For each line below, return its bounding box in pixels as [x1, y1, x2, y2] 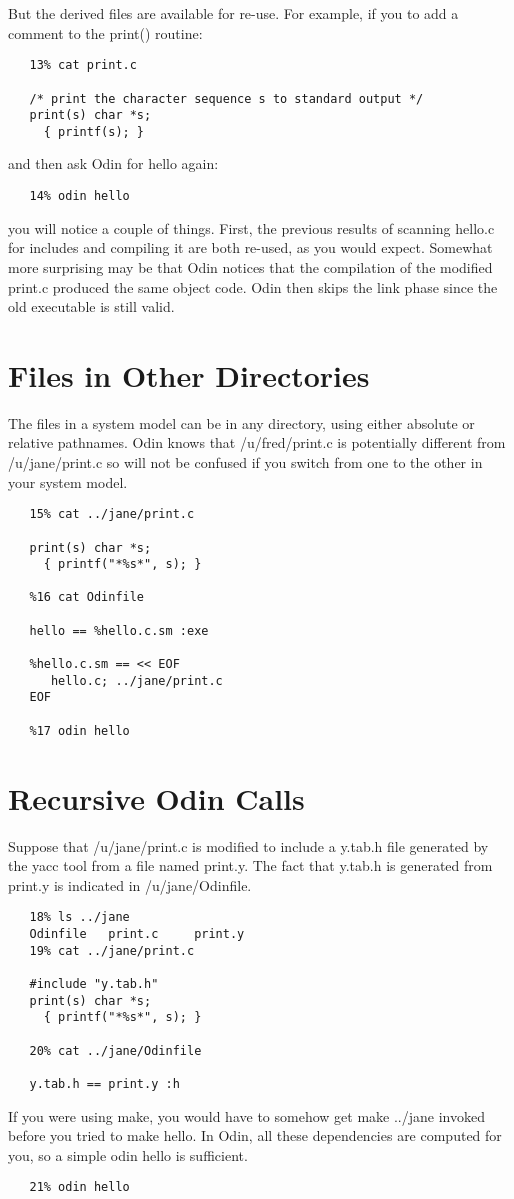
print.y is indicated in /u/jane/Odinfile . [8, 874, 252, 895]
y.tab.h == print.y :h [29, 1076, 180, 1091]
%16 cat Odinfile [29, 590, 145, 605]
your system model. [8, 471, 128, 492]
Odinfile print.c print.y [29, 926, 245, 941]
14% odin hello [29, 189, 130, 204]
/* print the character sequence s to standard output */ [29, 91, 424, 106]
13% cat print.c [29, 58, 137, 73]
